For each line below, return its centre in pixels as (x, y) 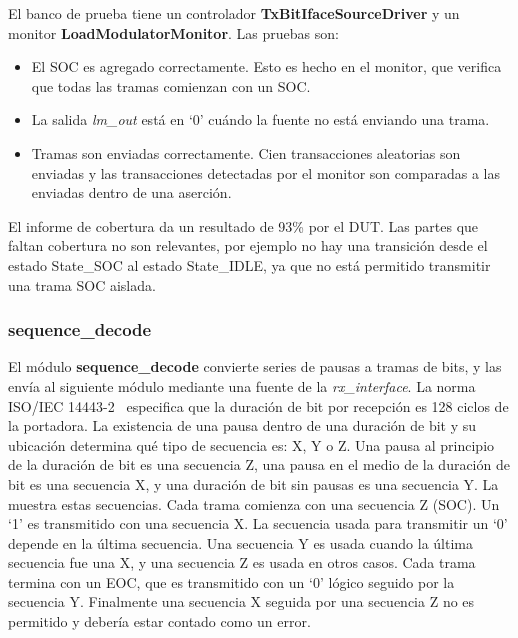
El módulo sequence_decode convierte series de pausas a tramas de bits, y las (255, 366)
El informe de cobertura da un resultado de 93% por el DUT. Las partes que (243, 225)
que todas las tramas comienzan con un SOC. (171, 85)
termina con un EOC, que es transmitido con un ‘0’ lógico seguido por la (231, 581)
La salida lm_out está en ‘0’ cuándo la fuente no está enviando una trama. (260, 119)
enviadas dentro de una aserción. (131, 192)
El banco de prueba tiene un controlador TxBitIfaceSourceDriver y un (234, 13)
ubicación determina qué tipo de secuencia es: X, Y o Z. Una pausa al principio (251, 444)
